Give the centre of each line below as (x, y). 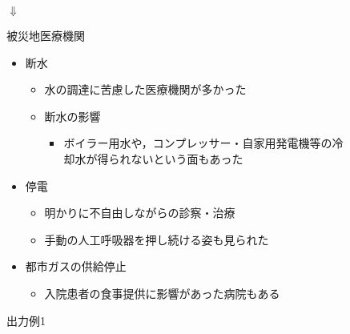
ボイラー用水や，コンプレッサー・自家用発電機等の (198, 143)
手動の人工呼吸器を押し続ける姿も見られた (157, 239)
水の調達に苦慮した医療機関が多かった (145, 89)
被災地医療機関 (46, 35)
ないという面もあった (187, 158)
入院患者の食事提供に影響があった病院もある (162, 293)
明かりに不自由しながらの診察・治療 (140, 213)
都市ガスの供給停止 (76, 266)
